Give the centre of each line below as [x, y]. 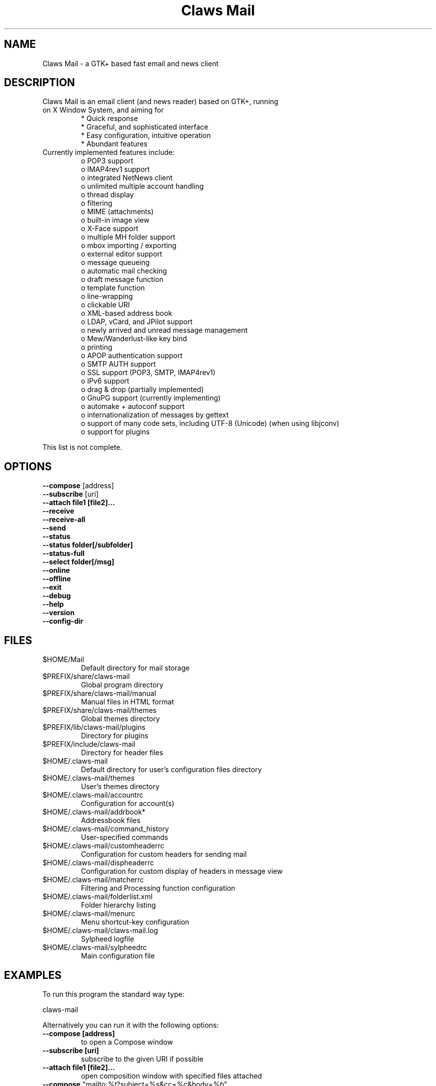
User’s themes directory [120, 787]
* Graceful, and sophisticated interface [145, 127]
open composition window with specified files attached [171, 1076]
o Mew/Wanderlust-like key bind [134, 339]
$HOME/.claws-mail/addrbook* [94, 812]
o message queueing [115, 263]
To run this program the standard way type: [113, 994]
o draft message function [122, 279]
